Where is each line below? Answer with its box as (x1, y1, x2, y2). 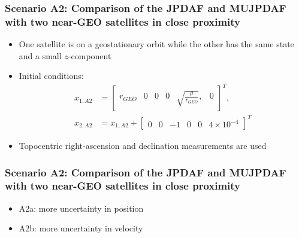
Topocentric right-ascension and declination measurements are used (19, 139, 267, 151)
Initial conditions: (19, 69, 84, 82)
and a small (19, 49, 62, 62)
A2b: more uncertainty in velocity (19, 222, 143, 234)
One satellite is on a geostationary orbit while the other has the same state (19, 38, 294, 50)
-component (68, 49, 111, 62)
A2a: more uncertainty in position (19, 202, 144, 214)
